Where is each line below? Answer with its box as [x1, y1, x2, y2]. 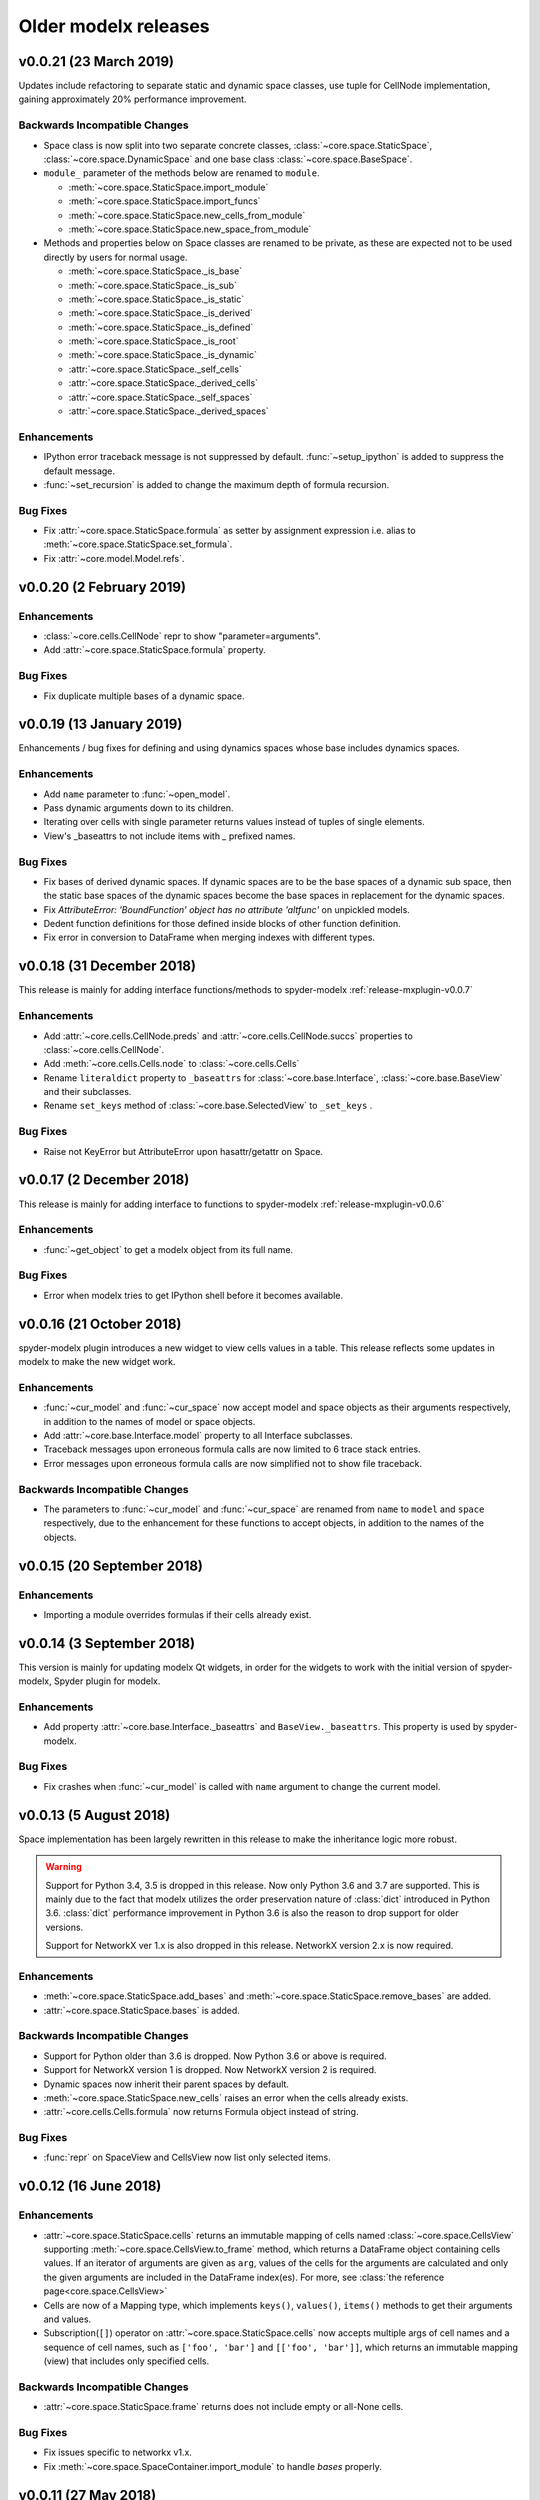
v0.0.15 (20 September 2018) [18, 1557, 204, 1574]
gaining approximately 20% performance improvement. [18, 93, 247, 105]
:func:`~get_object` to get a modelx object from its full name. [43, 1243, 294, 1255]
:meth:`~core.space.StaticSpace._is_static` [68, 293, 245, 305]
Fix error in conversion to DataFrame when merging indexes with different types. [43, 931, 375, 944]
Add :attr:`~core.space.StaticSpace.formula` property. [43, 644, 267, 656]
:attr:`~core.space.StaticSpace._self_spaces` [68, 391, 253, 403]
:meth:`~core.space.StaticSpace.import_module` [68, 181, 269, 193]
